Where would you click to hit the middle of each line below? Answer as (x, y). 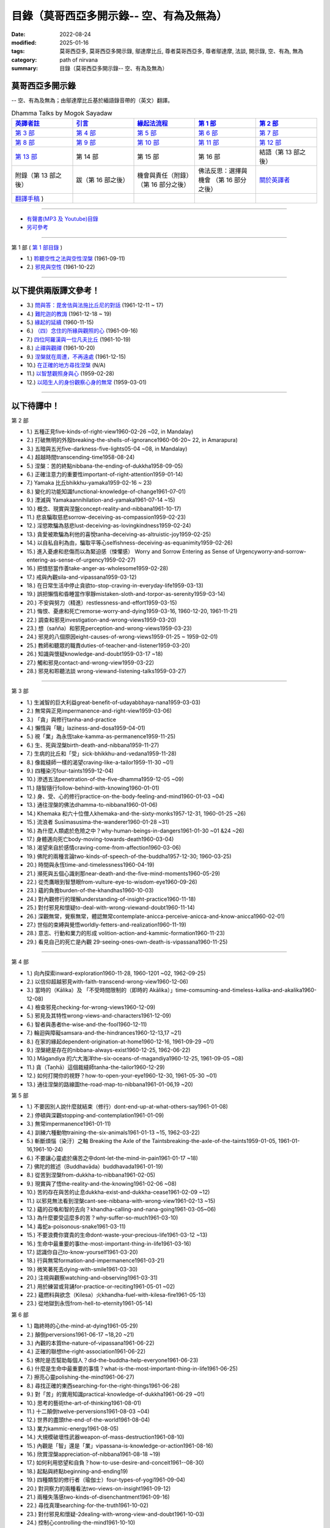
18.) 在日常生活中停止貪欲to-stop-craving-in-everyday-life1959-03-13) (115, 586)
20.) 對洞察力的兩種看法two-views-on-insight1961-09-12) (99, 1488)
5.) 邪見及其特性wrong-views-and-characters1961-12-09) (99, 1016)
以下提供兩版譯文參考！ (56, 291)
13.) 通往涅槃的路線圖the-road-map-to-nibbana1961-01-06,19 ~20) (110, 1084)
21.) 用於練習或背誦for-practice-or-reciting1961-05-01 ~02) (101, 1286)
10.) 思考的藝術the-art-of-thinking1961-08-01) (84, 1403)
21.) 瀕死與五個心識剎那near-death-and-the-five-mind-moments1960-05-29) (123, 873)
